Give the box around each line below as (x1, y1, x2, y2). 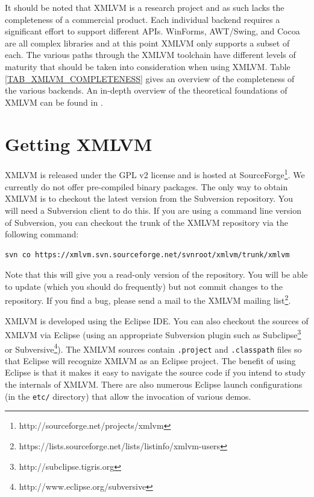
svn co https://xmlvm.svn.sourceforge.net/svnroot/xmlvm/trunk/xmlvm (5, 250, 290, 259)
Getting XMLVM (5, 131, 152, 156)
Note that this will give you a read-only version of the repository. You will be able (5, 268, 308, 281)
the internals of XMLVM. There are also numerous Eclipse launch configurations (5, 378, 303, 391)
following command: (5, 228, 79, 240)
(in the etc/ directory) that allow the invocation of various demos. (5, 390, 251, 402)
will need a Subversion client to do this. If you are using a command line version (5, 204, 301, 216)
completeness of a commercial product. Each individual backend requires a (5, 13, 280, 25)
